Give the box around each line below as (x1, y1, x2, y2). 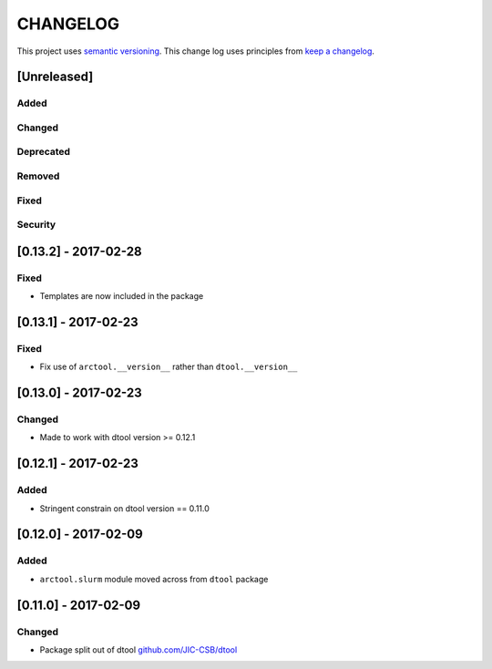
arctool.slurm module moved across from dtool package (39, 573, 269, 584)
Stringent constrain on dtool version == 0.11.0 (39, 502, 210, 514)
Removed (16, 170, 60, 182)
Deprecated (16, 146, 71, 159)
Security (16, 219, 56, 232)
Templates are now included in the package (39, 291, 204, 302)
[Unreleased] (16, 69, 94, 85)
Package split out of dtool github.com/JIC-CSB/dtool (39, 643, 238, 655)
